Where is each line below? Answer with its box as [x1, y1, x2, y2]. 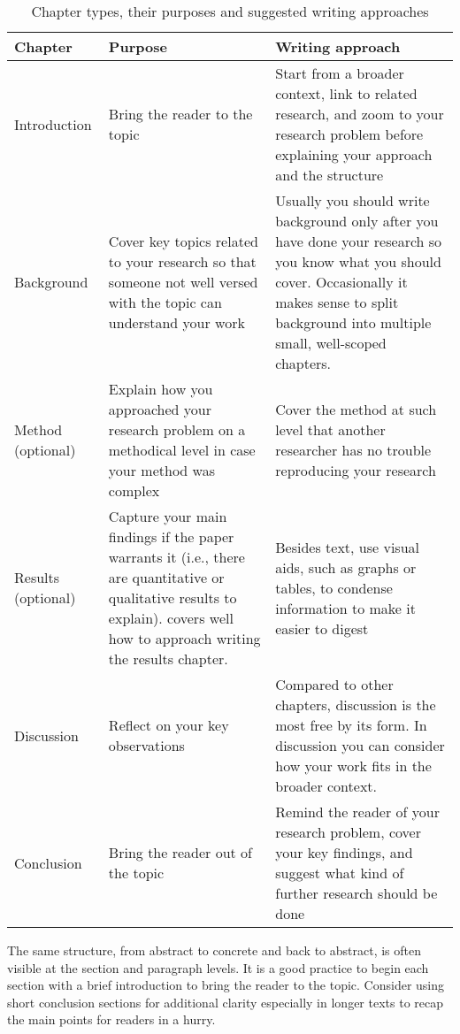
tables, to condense [275, 577, 393, 598]
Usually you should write [275, 190, 430, 211]
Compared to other [275, 674, 394, 694]
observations [108, 735, 185, 755]
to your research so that [108, 251, 257, 272]
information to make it [275, 597, 416, 618]
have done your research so [275, 231, 442, 251]
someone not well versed [108, 272, 258, 292]
